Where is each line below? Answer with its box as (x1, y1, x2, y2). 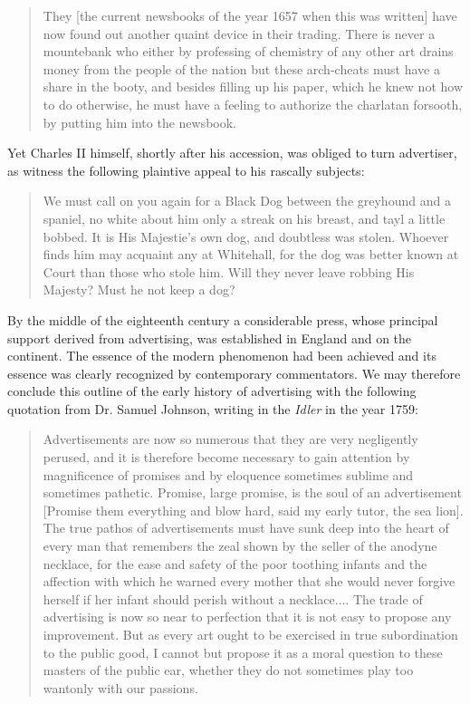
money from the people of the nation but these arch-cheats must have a (43, 59, 440, 78)
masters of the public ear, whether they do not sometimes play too (43, 661, 414, 680)
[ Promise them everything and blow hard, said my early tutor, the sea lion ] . (43, 500, 464, 519)
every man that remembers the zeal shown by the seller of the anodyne (43, 536, 437, 555)
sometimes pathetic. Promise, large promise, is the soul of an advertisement (43, 483, 462, 502)
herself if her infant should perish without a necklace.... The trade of (43, 589, 423, 608)
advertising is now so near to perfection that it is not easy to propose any (43, 607, 452, 626)
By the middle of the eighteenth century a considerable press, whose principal (7, 310, 438, 329)
